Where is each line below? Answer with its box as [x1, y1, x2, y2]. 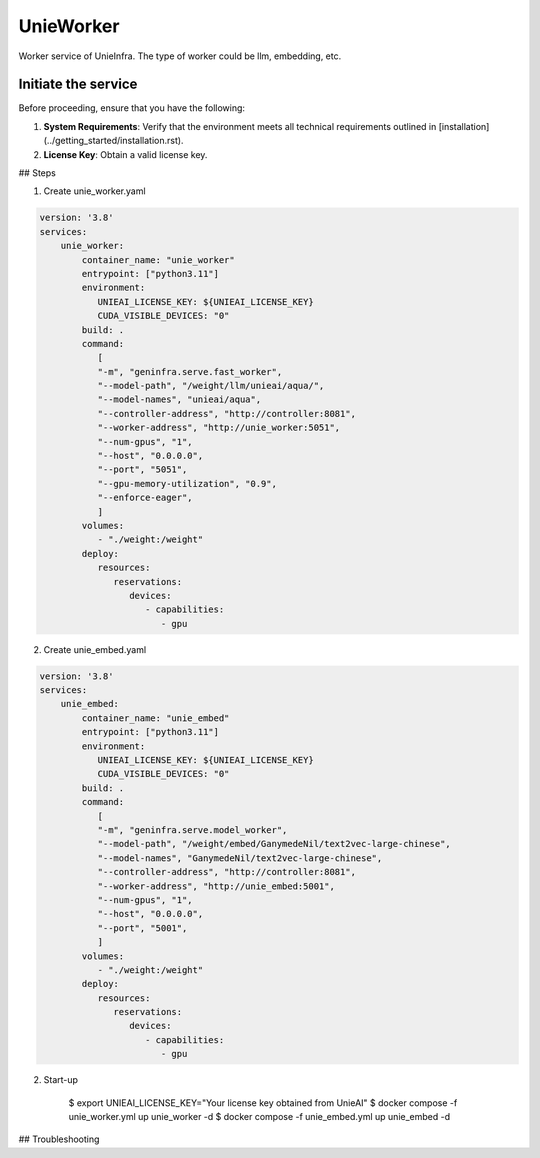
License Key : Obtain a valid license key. [43, 148, 208, 160]
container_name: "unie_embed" [81, 712, 230, 724]
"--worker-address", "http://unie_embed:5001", [97, 880, 335, 892]
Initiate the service [18, 76, 138, 93]
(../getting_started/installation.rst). [43, 135, 184, 147]
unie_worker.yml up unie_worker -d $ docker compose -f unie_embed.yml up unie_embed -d [68, 1111, 451, 1122]
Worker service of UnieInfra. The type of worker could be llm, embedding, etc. [18, 50, 342, 62]
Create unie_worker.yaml [43, 185, 146, 197]
